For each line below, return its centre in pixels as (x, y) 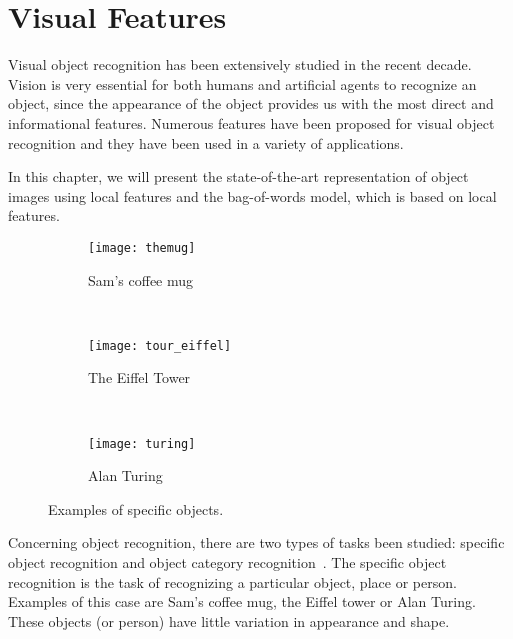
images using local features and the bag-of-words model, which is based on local (252, 195)
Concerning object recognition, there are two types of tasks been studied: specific (256, 542)
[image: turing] (142, 443)
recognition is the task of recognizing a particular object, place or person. (232, 581)
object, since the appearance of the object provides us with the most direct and (251, 103)
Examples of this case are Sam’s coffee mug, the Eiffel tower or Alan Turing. (242, 601)
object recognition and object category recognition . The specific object (227, 562)
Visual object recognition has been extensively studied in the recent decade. (240, 64)
